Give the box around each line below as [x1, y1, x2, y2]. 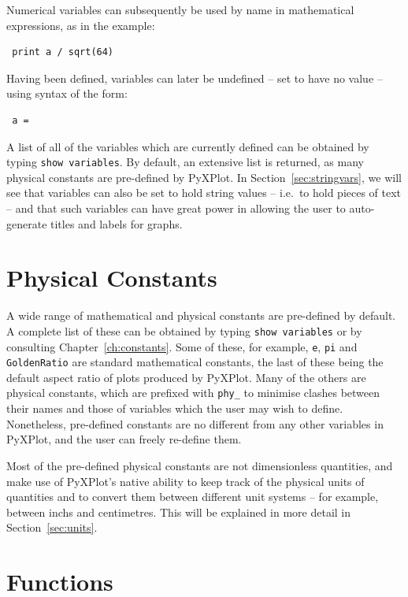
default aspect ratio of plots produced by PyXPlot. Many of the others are [6, 369, 366, 385]
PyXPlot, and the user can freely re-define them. [6, 431, 242, 447]
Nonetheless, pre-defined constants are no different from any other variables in [6, 415, 384, 432]
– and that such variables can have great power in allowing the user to [6, 200, 346, 216]
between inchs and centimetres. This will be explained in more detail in [6, 503, 351, 520]
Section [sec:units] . [6, 519, 98, 536]
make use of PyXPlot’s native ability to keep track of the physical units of [6, 473, 365, 489]
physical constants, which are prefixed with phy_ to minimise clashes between [6, 384, 380, 401]
